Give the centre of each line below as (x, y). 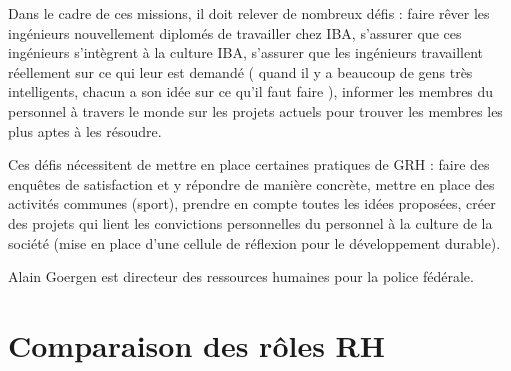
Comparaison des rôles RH (196, 344)
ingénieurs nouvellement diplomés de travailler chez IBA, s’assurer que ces (235, 32)
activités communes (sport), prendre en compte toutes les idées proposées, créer (252, 203)
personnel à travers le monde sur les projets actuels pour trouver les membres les (255, 110)
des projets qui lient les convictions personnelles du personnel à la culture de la (250, 222)
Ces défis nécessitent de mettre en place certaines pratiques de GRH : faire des (249, 164)
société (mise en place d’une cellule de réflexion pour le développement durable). (254, 242)
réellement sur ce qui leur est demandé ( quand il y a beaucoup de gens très (240, 71)
